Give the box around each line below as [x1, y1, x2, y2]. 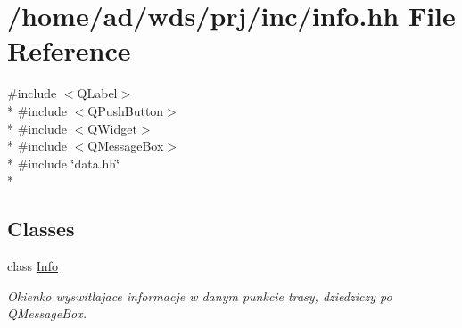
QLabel [77, 84, 118, 102]
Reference [7, 32, 131, 69]
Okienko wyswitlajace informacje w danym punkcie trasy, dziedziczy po [7, 286, 392, 305]
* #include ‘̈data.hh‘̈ [7, 153, 120, 172]
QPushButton [87, 101, 164, 119]
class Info [7, 257, 58, 275]
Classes [7, 215, 75, 242]
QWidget [87, 119, 137, 137]
